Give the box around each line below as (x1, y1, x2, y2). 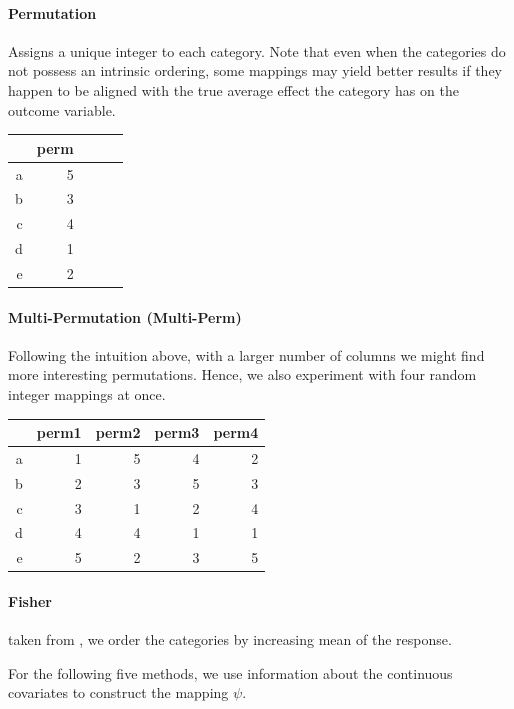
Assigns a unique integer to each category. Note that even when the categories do (8, 40, 506, 61)
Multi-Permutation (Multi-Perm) (8, 306, 242, 327)
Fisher (8, 590, 52, 611)
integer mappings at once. (8, 383, 166, 404)
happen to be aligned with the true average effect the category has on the (8, 79, 459, 100)
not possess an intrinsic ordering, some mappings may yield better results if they (8, 60, 502, 81)
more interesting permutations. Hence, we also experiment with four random (8, 364, 477, 385)
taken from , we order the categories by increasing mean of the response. (8, 629, 452, 650)
